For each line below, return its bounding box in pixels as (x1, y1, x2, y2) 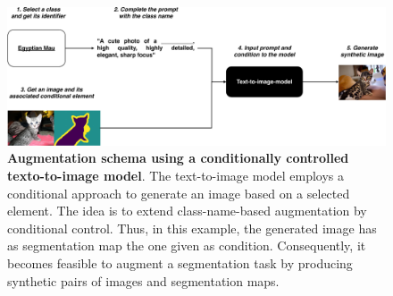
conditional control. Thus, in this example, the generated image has (7, 218, 377, 237)
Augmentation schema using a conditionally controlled (7, 148, 349, 167)
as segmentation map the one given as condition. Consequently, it (7, 236, 366, 255)
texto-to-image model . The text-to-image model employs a (7, 166, 345, 185)
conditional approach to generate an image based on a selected (7, 183, 350, 202)
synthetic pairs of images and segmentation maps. (7, 271, 280, 290)
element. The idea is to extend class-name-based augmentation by (7, 201, 367, 220)
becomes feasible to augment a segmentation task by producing (7, 254, 353, 273)
